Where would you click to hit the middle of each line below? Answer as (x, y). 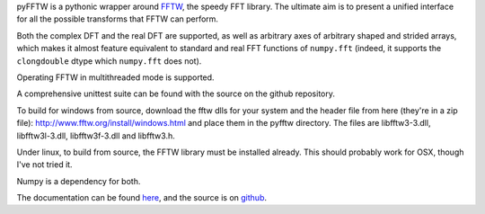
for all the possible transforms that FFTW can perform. (118, 19)
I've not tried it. (44, 165)
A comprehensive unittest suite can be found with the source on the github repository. (176, 94)
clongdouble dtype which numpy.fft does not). (109, 61)
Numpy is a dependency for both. (79, 181)
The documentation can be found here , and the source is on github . (142, 198)
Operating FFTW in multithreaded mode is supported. (115, 77)
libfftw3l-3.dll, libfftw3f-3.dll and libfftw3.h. (96, 136)
